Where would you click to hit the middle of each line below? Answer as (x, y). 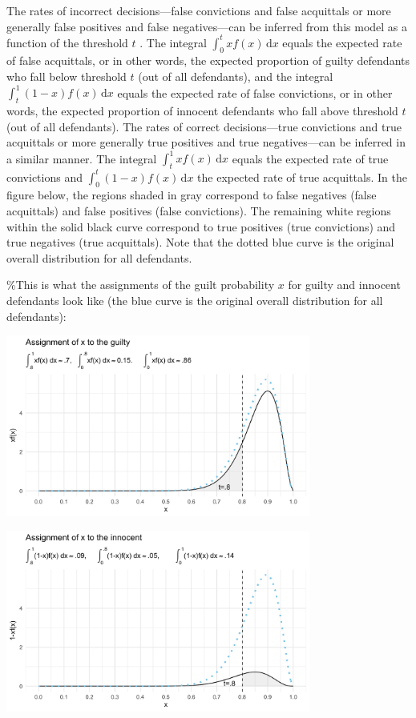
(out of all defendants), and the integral (236, 76)
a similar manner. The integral (82, 158)
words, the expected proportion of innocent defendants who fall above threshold (202, 110)
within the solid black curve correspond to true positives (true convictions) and (201, 226)
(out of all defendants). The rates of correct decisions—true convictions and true (204, 126)
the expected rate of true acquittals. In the (302, 176)
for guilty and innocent (344, 285)
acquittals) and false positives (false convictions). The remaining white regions (199, 210)
